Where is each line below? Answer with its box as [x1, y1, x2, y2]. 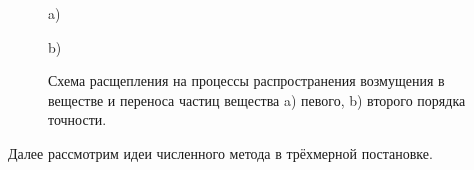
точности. [48, 109, 107, 130]
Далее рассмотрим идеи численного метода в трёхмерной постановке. [8, 142, 433, 163]
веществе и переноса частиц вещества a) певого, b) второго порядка [48, 89, 466, 110]
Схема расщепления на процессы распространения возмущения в [48, 70, 445, 91]
